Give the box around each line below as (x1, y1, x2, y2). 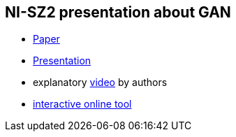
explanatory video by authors (33, 76, 168, 89)
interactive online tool (33, 98, 132, 110)
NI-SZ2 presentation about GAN (5, 3, 231, 21)
